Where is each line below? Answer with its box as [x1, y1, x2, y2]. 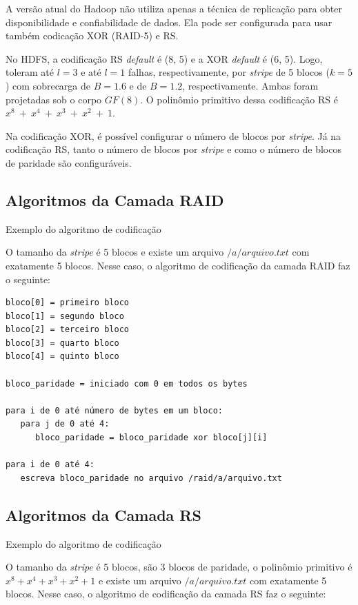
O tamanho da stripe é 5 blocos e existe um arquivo [6, 245, 224, 259]
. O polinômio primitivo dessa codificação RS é [140, 92, 338, 106]
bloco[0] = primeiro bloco [6, 298, 129, 308]
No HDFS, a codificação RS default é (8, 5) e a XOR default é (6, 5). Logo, [6, 51, 323, 65]
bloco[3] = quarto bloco [6, 338, 119, 348]
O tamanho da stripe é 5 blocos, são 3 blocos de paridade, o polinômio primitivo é [6, 560, 352, 574]
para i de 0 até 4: [6, 460, 95, 470]
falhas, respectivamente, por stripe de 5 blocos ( [128, 65, 330, 79]
